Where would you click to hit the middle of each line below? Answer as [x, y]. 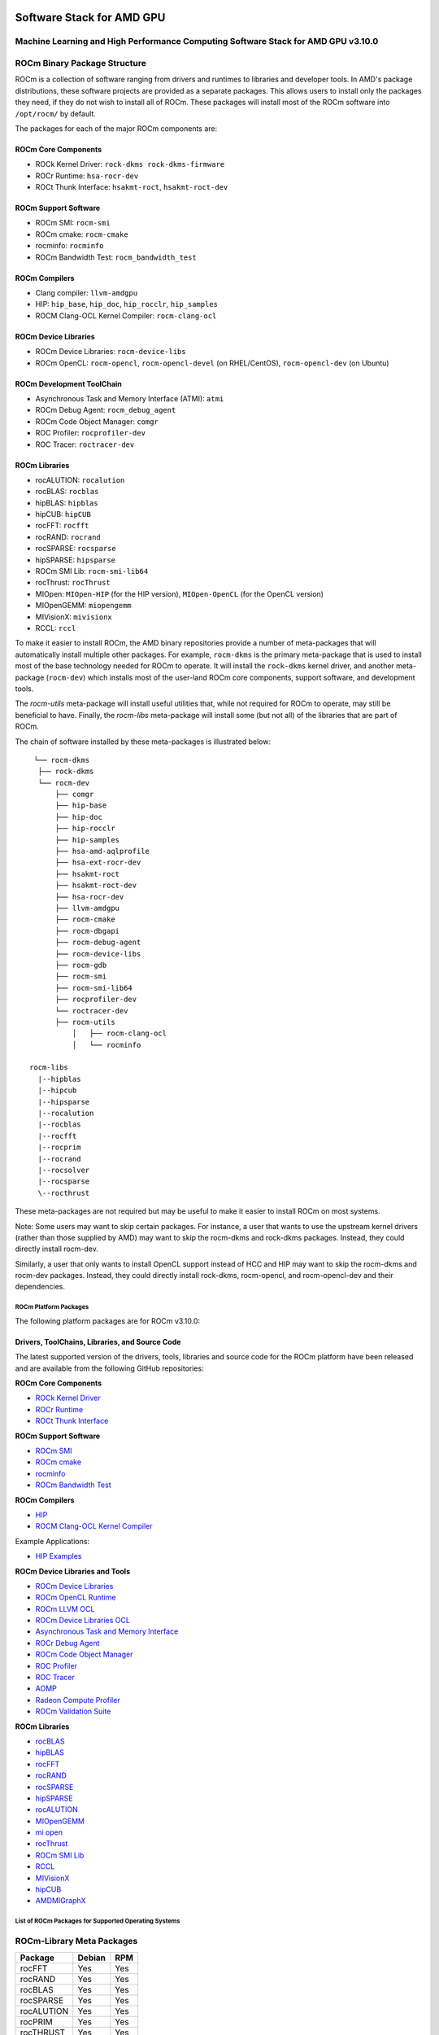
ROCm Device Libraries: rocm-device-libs [111, 352]
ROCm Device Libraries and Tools [72, 1571]
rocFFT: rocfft [62, 526]
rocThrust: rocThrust [73, 583]
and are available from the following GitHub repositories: [109, 1368]
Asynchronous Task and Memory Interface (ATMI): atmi [130, 398]
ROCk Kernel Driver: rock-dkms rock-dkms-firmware [130, 164]
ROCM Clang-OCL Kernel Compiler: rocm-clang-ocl [126, 315]
